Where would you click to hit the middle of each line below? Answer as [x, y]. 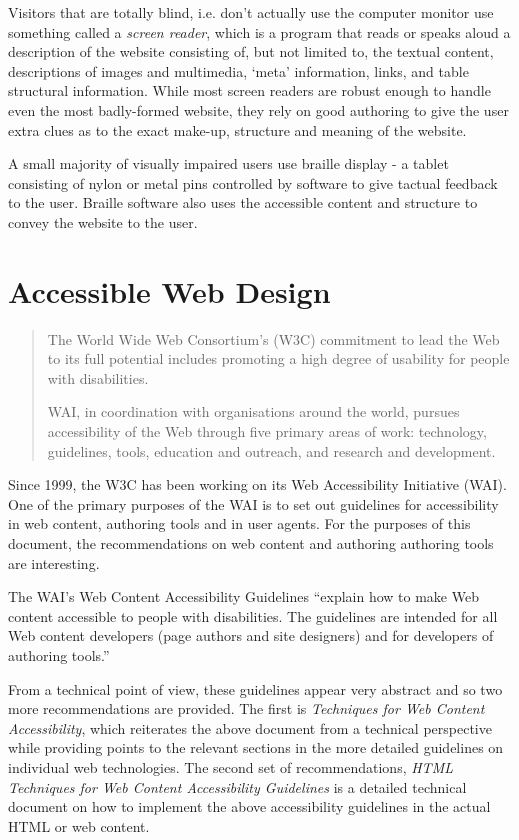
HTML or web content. [79, 825]
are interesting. [54, 562]
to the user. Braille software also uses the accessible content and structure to [243, 202]
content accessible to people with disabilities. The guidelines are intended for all [253, 615]
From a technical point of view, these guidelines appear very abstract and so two [255, 688]
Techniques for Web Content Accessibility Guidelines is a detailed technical [237, 786]
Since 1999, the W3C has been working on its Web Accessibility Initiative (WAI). [257, 484]
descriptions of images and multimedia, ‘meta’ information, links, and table [238, 70]
